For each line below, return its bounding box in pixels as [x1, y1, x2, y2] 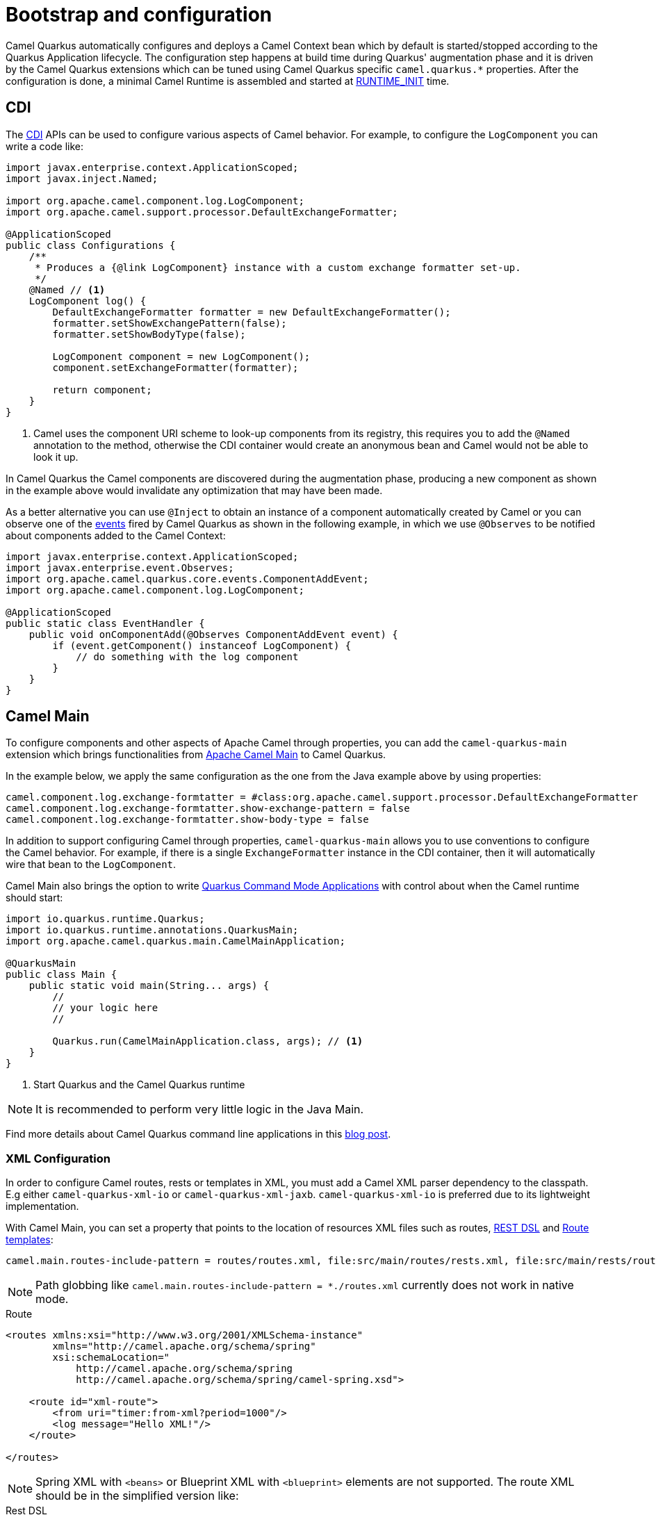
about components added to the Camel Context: [6, 529, 226, 541]
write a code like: [6, 140, 84, 152]
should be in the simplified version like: [35, 1489, 239, 1503]
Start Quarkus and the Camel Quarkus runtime [33, 1079, 245, 1091]
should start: [6, 892, 63, 904]
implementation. [6, 1200, 79, 1213]
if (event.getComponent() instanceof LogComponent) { [52, 639, 352, 651]
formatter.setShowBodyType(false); [52, 328, 246, 340]
